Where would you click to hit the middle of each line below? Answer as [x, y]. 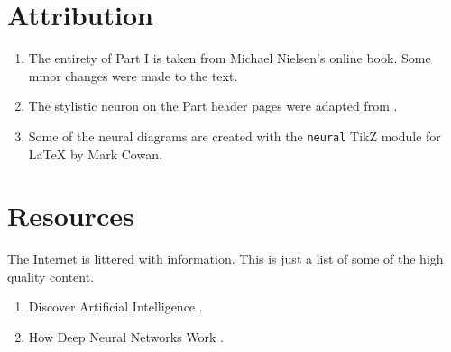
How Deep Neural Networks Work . [126, 337]
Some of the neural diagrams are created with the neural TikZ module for [235, 135]
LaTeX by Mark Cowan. [95, 153]
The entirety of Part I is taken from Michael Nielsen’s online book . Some [230, 58]
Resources [71, 216]
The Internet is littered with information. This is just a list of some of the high [225, 259]
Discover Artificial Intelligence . [115, 307]
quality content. [51, 276]
